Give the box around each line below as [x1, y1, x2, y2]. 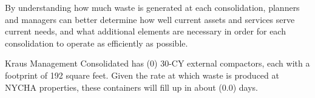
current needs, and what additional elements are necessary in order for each [5, 25, 286, 38]
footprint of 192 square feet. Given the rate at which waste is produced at [5, 68, 279, 81]
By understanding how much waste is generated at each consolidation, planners [5, 1, 300, 13]
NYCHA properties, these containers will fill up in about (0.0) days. [5, 80, 258, 93]
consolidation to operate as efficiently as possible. [5, 36, 188, 49]
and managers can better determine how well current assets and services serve [5, 13, 295, 25]
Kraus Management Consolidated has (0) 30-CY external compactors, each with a [5, 57, 310, 70]
